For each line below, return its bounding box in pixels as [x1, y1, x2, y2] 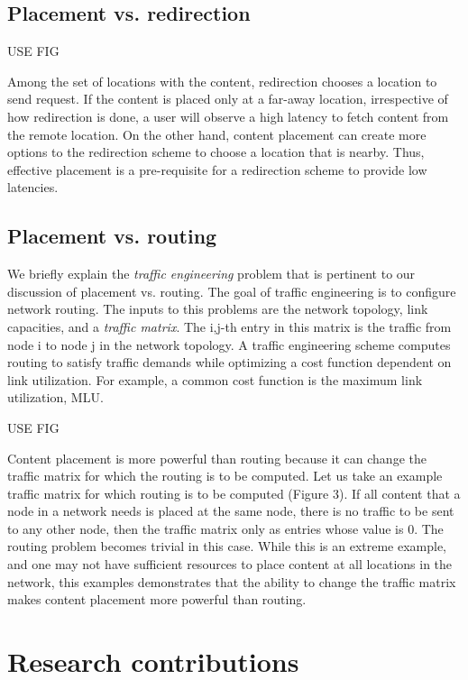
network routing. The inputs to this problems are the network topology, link [7, 299, 428, 318]
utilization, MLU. [7, 388, 104, 407]
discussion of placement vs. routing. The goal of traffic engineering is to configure [7, 281, 456, 300]
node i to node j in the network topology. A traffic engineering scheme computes [7, 335, 451, 354]
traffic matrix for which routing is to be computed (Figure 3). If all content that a [7, 483, 461, 502]
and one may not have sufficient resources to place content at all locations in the [7, 555, 453, 574]
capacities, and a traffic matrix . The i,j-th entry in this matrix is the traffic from [7, 317, 452, 335]
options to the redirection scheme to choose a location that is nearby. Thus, [7, 142, 425, 161]
